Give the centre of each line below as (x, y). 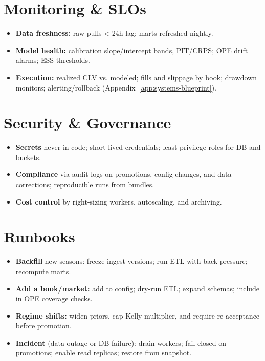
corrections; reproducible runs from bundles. (85, 184)
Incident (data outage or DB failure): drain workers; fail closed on (121, 342)
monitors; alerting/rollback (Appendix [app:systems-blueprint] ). (116, 87)
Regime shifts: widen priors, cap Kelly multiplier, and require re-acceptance (138, 315)
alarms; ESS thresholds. (53, 60)
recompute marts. (43, 271)
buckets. (28, 157)
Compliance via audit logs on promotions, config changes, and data (124, 174)
